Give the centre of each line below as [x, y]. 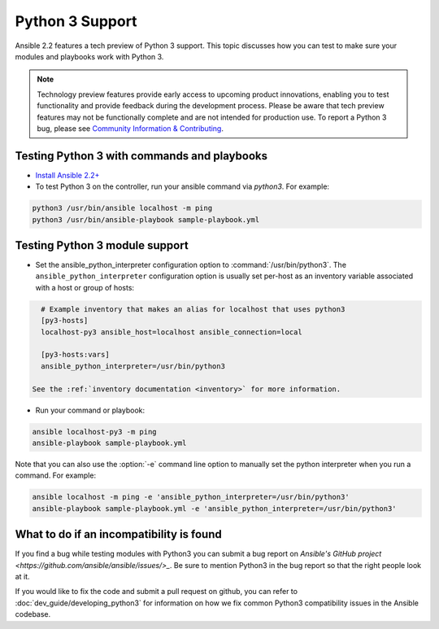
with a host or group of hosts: [85, 287]
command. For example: [56, 475]
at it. [22, 576]
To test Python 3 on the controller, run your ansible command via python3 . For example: [182, 186]
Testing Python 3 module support [102, 245]
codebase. [33, 614]
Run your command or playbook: [90, 410]
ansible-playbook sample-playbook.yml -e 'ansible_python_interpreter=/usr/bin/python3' [215, 508]
